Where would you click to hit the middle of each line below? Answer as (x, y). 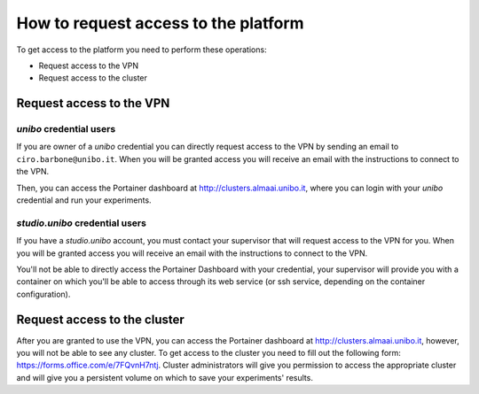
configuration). (43, 294)
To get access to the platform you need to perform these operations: (141, 50)
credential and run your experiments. (84, 200)
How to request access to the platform (161, 23)
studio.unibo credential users (81, 223)
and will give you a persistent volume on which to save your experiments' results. (165, 377)
